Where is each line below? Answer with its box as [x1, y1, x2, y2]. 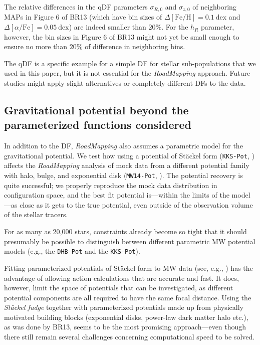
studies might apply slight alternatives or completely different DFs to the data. [4, 78, 246, 88]
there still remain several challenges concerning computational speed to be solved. [4, 331, 255, 342]
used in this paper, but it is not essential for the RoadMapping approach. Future [4, 68, 250, 78]
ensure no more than [4, 41, 68, 52]
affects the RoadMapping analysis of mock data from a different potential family [4, 160, 249, 170]
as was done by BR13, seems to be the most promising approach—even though [4, 321, 246, 332]
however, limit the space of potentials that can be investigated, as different [4, 282, 233, 293]
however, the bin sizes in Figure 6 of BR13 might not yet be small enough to [4, 31, 239, 42]
